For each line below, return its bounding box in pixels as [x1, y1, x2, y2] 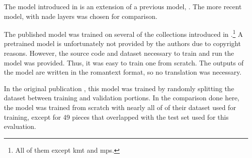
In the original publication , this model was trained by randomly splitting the [4, 83, 234, 93]
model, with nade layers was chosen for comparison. [4, 11, 157, 21]
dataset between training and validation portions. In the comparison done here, [4, 93, 239, 103]
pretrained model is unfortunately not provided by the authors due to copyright [4, 38, 241, 48]
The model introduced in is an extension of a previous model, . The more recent [4, 1, 242, 11]
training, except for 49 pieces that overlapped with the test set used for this [4, 111, 229, 122]
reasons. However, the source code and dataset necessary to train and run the [4, 48, 234, 58]
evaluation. [4, 121, 36, 131]
